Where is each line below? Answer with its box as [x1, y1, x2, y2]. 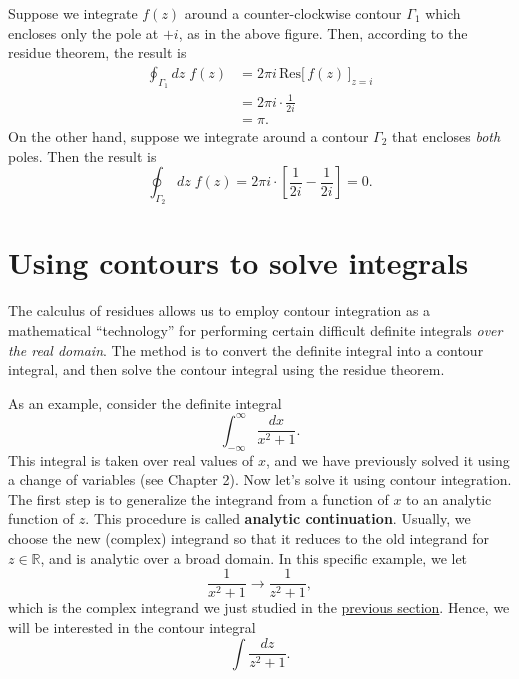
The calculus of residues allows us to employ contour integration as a [8, 300, 431, 321]
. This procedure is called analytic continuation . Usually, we [85, 508, 471, 529]
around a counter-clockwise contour [184, 3, 402, 23]
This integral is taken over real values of [8, 449, 254, 470]
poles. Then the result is [8, 145, 157, 166]
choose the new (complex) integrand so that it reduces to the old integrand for [8, 528, 490, 549]
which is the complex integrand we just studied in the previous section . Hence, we [8, 597, 510, 618]
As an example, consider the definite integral [8, 392, 282, 413]
